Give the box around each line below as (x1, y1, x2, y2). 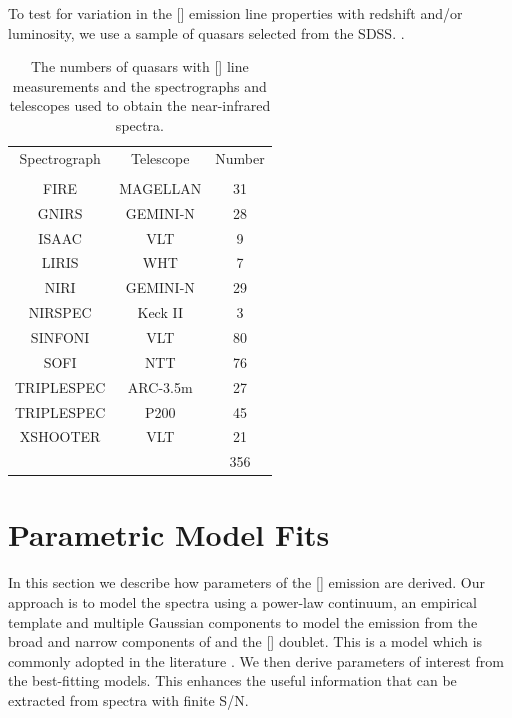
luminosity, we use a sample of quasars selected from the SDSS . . (8, 22, 405, 43)
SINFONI (30, 326, 90, 347)
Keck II (137, 302, 183, 323)
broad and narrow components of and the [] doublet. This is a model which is (8, 631, 483, 652)
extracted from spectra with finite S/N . (8, 689, 249, 710)
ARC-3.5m (127, 376, 193, 397)
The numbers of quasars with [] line (30, 56, 249, 77)
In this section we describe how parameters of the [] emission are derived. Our (8, 572, 486, 593)
